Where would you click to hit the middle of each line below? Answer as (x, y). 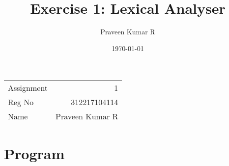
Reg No (21, 102)
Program (34, 153)
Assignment (28, 88)
